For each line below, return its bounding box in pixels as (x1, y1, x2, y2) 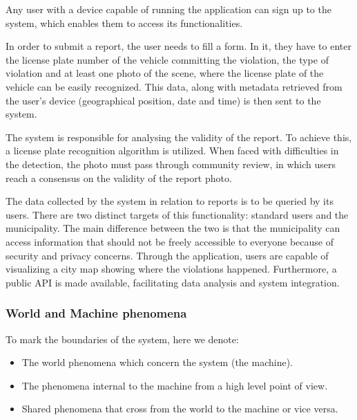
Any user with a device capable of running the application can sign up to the (6, 2, 331, 16)
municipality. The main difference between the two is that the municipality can (6, 221, 340, 235)
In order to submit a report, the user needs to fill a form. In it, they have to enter (6, 39, 351, 53)
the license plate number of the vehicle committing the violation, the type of (6, 52, 329, 66)
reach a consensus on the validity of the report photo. (6, 170, 232, 185)
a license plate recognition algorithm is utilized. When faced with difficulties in (6, 143, 339, 158)
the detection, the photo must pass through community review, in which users (6, 156, 336, 171)
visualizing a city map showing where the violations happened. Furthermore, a (6, 262, 337, 276)
